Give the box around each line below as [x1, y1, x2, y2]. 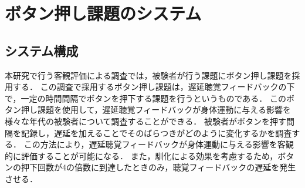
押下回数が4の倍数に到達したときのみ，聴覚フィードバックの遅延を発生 [21, 161, 296, 173]
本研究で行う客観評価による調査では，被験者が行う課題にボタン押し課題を [5, 69, 292, 81]
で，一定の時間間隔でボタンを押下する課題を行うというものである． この [5, 92, 286, 104]
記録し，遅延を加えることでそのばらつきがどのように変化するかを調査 [21, 126, 292, 139]
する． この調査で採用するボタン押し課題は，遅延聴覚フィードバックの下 [12, 80, 295, 93]
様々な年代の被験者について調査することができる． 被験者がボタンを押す [5, 115, 286, 127]
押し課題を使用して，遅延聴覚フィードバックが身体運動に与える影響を [21, 103, 291, 116]
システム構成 [5, 41, 79, 59]
